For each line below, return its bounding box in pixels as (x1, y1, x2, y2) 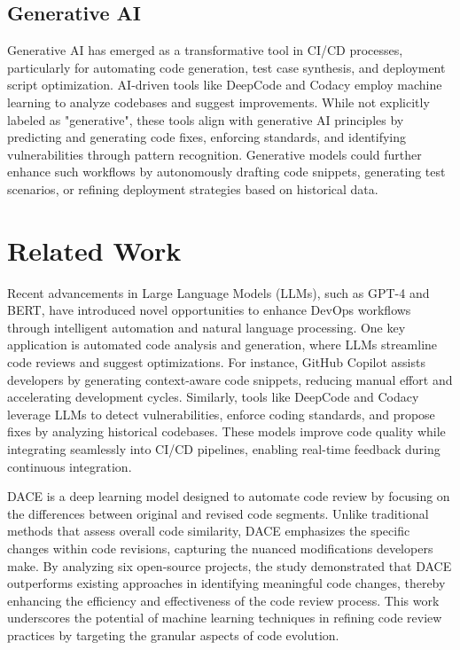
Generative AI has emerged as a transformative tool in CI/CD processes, (7, 41, 403, 59)
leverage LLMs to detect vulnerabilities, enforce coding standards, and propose (7, 404, 435, 423)
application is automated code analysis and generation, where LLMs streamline (7, 335, 438, 354)
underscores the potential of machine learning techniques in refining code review (7, 608, 442, 627)
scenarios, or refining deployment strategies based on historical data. (7, 179, 378, 198)
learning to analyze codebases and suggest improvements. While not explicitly (7, 92, 430, 111)
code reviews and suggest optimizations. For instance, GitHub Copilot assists (7, 353, 425, 372)
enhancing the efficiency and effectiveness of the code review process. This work (7, 591, 440, 609)
